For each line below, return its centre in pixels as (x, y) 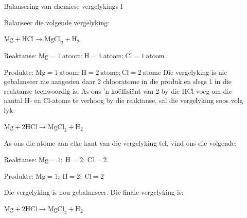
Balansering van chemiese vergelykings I (63, 6)
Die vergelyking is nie (195, 72)
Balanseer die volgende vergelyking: (57, 22)
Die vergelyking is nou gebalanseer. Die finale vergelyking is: (94, 192)
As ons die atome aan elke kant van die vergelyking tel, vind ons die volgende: (120, 143)
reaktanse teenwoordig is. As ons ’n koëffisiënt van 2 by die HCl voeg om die (118, 91)
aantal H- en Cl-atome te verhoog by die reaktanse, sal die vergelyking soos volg (123, 100)
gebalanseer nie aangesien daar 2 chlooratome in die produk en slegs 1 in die (118, 81)
